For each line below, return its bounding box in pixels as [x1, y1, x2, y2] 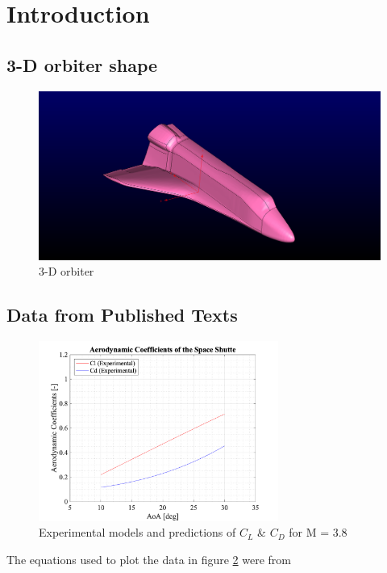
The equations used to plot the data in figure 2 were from [6, 550, 291, 567]
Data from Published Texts [6, 302, 238, 327]
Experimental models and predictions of [39, 524, 236, 541]
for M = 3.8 [289, 524, 347, 541]
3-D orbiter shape [6, 52, 158, 77]
